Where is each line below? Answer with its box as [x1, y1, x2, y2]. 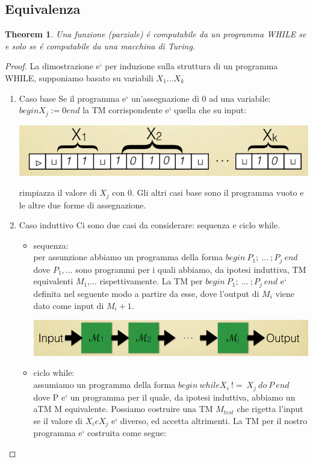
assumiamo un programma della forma [33, 378, 176, 391]
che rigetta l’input [237, 402, 303, 415]
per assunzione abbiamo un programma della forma [33, 251, 223, 263]
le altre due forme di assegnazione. [19, 198, 146, 211]
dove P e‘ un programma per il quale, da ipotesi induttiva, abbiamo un [33, 390, 296, 403]
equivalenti [33, 275, 73, 287]
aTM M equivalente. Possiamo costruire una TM [33, 402, 213, 415]
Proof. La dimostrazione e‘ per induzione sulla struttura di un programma [5, 60, 278, 72]
